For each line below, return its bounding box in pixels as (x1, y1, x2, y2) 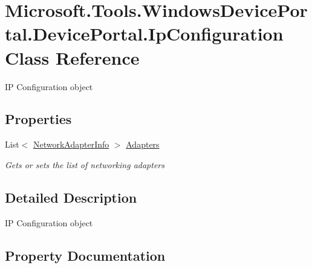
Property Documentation (5, 246, 166, 264)
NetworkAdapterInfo (33, 138, 109, 151)
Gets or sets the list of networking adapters (5, 158, 164, 171)
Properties (5, 109, 72, 128)
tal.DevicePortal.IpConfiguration (5, 21, 284, 46)
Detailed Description (5, 188, 137, 206)
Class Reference (5, 45, 140, 70)
